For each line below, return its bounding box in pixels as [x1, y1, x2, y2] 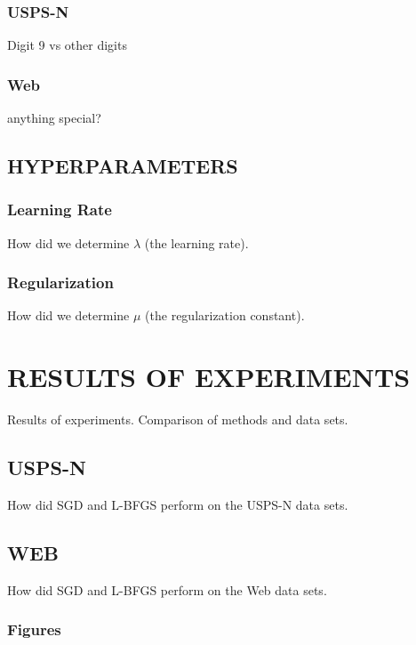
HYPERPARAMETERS [7, 152, 238, 180]
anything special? [7, 109, 101, 127]
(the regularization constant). [145, 306, 305, 325]
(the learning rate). [144, 233, 249, 252]
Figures [7, 618, 61, 641]
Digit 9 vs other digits [7, 36, 127, 54]
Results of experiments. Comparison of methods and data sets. [7, 410, 348, 429]
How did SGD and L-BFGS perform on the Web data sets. [7, 580, 327, 599]
